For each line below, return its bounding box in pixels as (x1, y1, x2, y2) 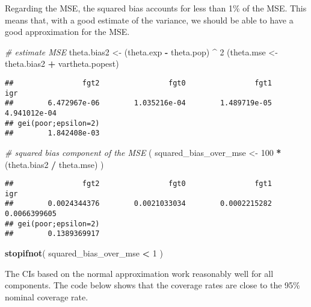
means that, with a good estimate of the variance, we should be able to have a (5, 13, 294, 26)
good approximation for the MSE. (5, 25, 130, 38)
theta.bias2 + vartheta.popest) (5, 57, 119, 70)
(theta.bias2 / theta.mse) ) (5, 158, 104, 170)
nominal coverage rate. (5, 290, 88, 303)
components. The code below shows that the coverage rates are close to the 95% (5, 279, 300, 291)
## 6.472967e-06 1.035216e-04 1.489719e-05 (5, 99, 272, 108)
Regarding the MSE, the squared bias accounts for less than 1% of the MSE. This (5, 2, 307, 14)
